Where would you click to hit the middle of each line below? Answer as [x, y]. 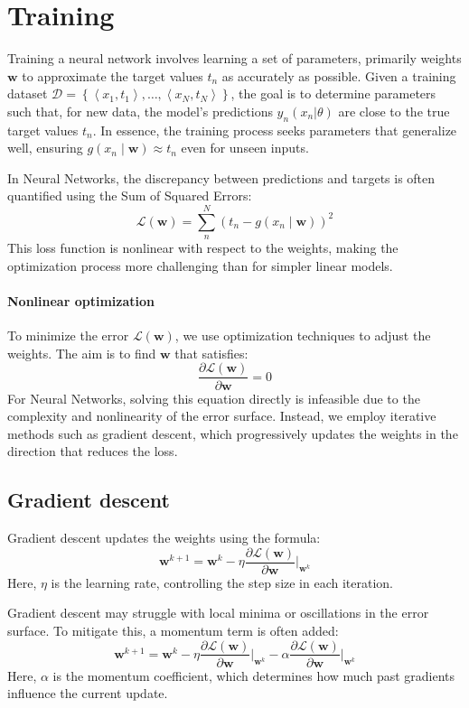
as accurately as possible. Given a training [339, 75]
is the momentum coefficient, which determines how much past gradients [254, 675]
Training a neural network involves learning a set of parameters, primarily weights [234, 58]
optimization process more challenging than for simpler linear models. [200, 265]
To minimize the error [68, 335]
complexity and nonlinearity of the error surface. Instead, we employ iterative [222, 416]
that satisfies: [211, 353]
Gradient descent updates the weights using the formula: [164, 538]
